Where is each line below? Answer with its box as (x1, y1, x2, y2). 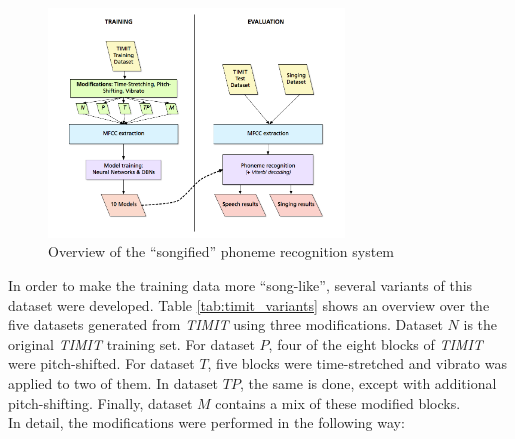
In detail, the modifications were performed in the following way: (8, 412, 405, 433)
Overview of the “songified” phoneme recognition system (48, 241, 395, 262)
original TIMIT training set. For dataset (8, 333, 255, 354)
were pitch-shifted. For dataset (8, 353, 195, 374)
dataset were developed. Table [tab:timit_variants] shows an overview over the (8, 294, 490, 315)
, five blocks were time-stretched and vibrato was (207, 353, 507, 374)
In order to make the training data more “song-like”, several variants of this (8, 275, 473, 296)
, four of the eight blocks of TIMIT (268, 333, 483, 354)
